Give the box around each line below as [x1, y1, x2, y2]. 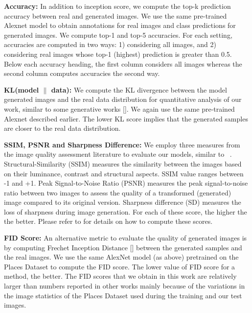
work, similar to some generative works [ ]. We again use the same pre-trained [4, 103, 235, 114]
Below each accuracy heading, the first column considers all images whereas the [4, 58, 242, 69]
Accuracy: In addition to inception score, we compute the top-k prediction [4, 1, 231, 11]
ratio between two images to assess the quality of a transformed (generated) [4, 187, 231, 197]
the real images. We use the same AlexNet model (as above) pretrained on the [4, 252, 239, 262]
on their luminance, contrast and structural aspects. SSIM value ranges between [4, 168, 244, 178]
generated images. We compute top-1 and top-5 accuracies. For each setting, [4, 29, 232, 40]
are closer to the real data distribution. [4, 123, 121, 133]
